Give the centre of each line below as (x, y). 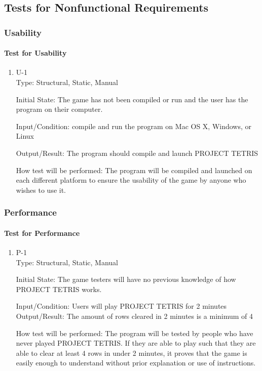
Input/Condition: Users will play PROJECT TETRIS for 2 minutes (121, 306)
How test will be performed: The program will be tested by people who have (135, 333)
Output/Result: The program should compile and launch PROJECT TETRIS (137, 153)
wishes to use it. (41, 190)
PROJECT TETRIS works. (59, 289)
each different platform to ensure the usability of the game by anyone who (131, 180)
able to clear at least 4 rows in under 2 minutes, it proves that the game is (132, 353)
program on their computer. (59, 109)
